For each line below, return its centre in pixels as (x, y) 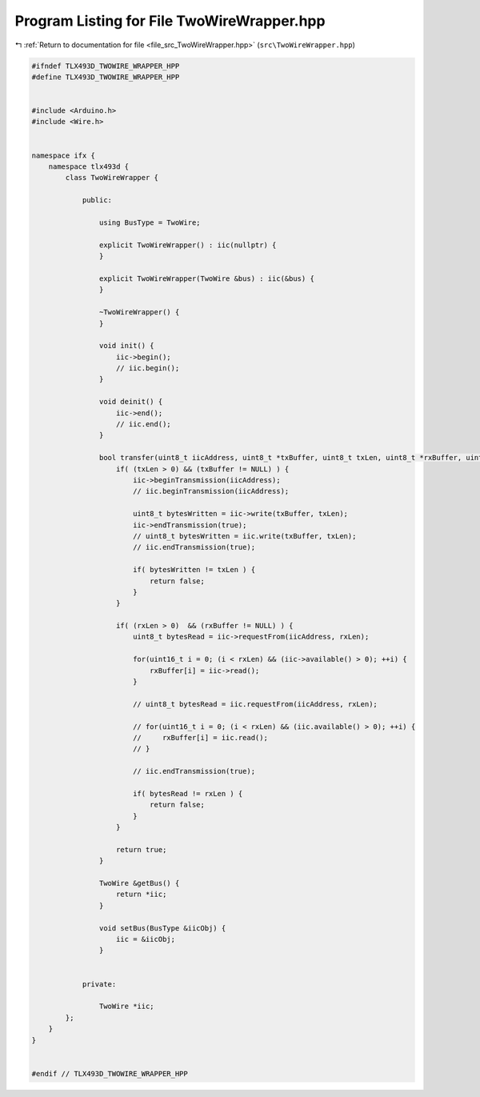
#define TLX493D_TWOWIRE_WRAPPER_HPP (106, 77)
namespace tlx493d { (89, 167)
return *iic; (142, 895)
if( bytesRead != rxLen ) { (188, 793)
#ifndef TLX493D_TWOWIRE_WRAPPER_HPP (106, 66)
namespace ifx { (64, 155)
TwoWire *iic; (127, 1007)
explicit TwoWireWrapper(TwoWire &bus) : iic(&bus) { (207, 278)
